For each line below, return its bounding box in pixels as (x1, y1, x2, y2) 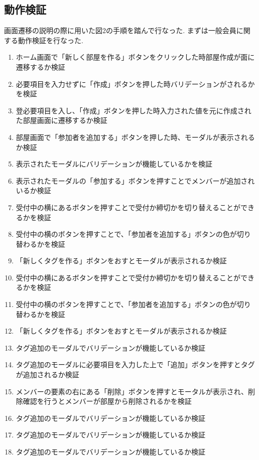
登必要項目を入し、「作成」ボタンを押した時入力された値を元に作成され (16, 105, 251, 115)
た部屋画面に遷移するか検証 (16, 115, 107, 125)
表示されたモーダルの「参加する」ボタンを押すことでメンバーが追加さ (16, 175, 248, 186)
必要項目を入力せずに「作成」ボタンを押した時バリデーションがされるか (16, 78, 255, 89)
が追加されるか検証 (16, 369, 79, 380)
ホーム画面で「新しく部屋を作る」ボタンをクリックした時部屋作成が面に (16, 52, 255, 62)
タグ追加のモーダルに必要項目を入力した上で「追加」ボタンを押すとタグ (16, 359, 255, 370)
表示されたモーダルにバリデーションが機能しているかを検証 (16, 159, 213, 169)
